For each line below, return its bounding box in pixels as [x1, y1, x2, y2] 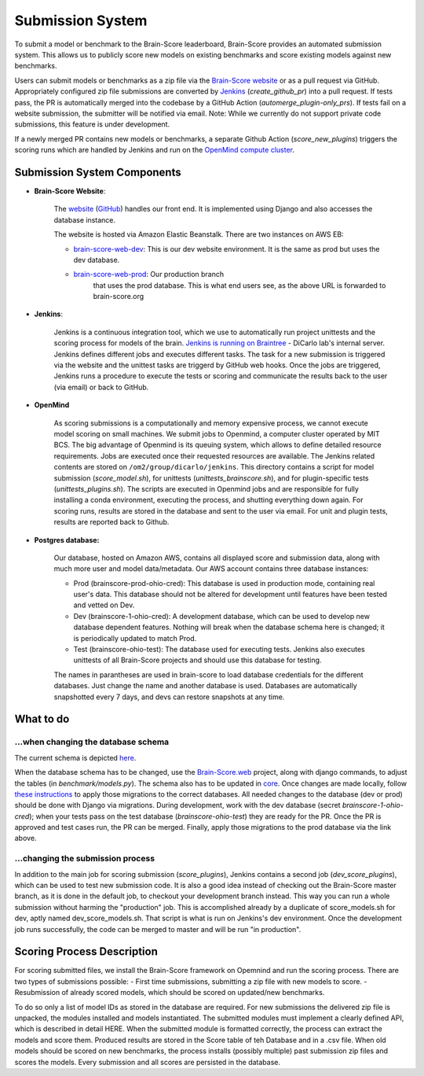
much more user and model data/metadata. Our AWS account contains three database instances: [53, 564, 369, 573]
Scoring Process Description [14, 945, 159, 959]
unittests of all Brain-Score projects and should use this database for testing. [73, 655, 322, 665]
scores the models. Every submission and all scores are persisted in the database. [14, 1057, 281, 1067]
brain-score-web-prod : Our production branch [73, 270, 225, 279]
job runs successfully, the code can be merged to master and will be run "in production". [14, 924, 302, 934]
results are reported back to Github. [53, 518, 170, 527]
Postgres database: [34, 535, 100, 544]
